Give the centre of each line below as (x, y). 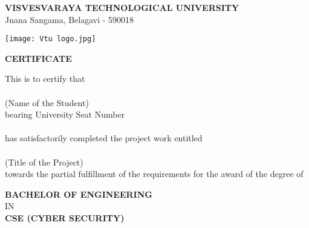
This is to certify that (45, 79)
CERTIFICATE (38, 58)
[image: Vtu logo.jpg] (50, 39)
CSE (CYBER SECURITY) (65, 217)
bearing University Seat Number (65, 114)
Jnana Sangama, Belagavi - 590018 (70, 19)
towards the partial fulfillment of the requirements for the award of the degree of (154, 174)
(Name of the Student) (47, 102)
